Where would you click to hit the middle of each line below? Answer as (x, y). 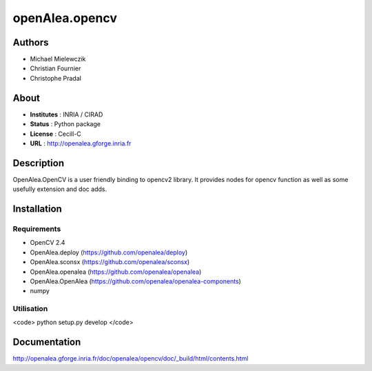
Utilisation (30, 309)
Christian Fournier (55, 68)
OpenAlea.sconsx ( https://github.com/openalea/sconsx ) (110, 262)
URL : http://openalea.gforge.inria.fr (81, 143)
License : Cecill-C (56, 134)
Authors (31, 42)
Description (39, 163)
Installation (37, 209)
